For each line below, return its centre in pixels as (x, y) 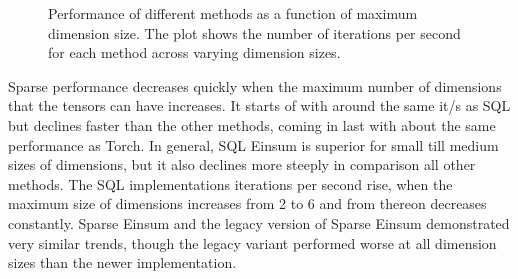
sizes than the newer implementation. (122, 262)
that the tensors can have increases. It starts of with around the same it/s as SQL (259, 105)
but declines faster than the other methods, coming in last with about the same (252, 124)
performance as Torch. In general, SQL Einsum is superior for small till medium (253, 144)
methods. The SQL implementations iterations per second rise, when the (230, 183)
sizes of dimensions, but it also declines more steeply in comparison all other (242, 164)
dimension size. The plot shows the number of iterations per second (254, 32)
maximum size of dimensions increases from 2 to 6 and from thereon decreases (247, 203)
